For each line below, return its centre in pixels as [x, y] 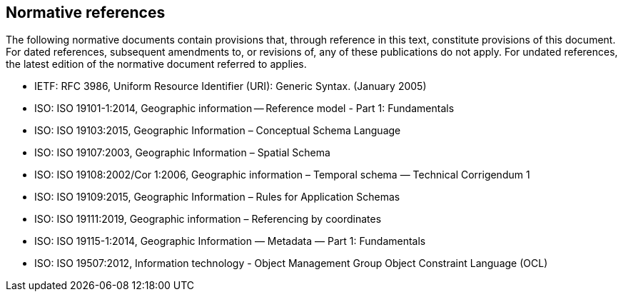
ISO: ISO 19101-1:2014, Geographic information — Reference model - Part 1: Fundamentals [244, 109]
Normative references [86, 12]
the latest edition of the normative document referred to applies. [156, 64]
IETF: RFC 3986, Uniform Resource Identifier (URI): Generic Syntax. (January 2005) [231, 86]
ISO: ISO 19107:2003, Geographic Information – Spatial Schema [182, 153]
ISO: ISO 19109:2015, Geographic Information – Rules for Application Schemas [217, 197]
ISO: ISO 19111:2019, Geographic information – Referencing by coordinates [208, 219]
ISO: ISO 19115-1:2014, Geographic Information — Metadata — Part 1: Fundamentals [230, 241]
